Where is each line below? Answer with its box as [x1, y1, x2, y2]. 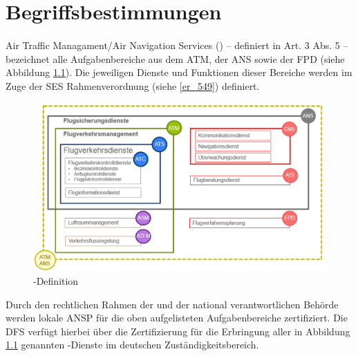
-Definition [33, 274, 79, 288]
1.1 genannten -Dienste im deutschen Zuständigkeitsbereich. [6, 337, 259, 352]
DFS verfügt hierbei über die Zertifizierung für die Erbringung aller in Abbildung [6, 324, 350, 338]
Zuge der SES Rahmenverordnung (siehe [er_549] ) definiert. [6, 78, 260, 93]
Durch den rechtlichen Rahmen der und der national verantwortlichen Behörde [6, 297, 339, 311]
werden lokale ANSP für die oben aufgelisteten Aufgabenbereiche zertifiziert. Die [6, 310, 348, 325]
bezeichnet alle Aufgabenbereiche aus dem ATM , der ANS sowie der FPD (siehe [6, 51, 345, 66]
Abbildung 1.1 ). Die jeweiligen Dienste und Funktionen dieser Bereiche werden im [6, 65, 352, 79]
